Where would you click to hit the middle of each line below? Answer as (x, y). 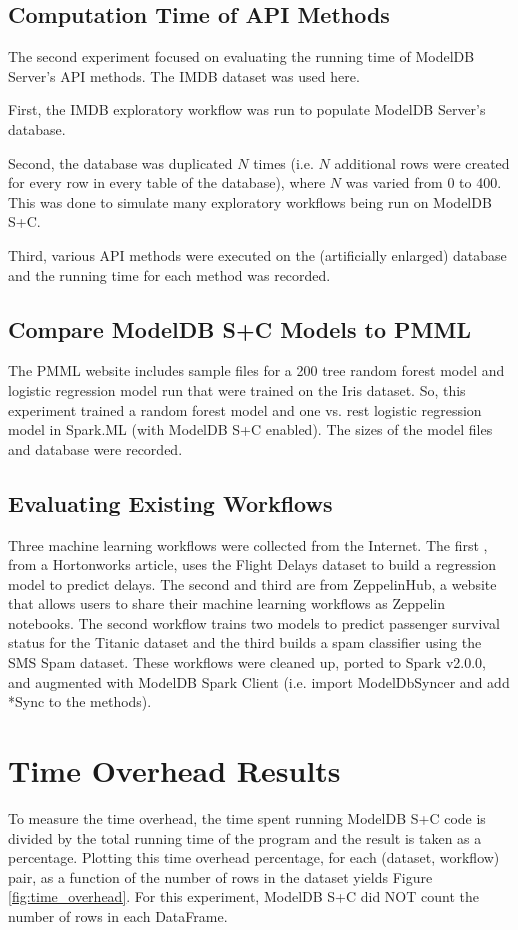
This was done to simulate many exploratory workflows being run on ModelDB (250, 201)
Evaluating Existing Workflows (170, 502)
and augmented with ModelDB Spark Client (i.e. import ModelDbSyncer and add (259, 681)
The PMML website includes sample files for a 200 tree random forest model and (256, 370)
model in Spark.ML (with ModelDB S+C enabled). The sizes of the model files (250, 429)
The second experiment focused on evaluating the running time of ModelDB (241, 56)
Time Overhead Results (174, 770)
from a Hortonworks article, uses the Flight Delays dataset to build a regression (252, 564)
